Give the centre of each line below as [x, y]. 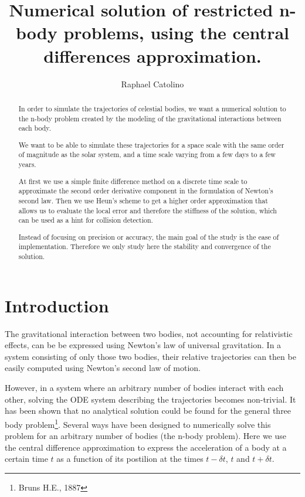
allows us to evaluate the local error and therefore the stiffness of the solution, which [148, 210]
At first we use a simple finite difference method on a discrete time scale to [133, 181]
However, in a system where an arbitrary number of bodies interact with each [144, 388]
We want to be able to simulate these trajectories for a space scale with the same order [151, 144]
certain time [26, 459]
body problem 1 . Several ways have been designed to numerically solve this [138, 423]
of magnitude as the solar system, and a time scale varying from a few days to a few [147, 154]
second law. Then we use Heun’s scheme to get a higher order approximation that [143, 200]
